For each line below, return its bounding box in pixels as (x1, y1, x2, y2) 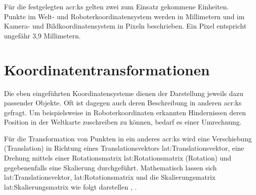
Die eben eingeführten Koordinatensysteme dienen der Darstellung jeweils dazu (4, 88, 244, 98)
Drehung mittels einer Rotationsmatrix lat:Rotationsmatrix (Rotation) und (4, 153, 231, 163)
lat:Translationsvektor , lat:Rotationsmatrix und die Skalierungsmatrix (4, 172, 216, 182)
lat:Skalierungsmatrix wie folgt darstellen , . (4, 181, 137, 192)
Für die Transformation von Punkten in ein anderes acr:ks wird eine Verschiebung (4, 133, 252, 143)
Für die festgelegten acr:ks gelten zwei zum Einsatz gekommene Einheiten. (4, 1, 229, 11)
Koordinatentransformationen (4, 59, 210, 79)
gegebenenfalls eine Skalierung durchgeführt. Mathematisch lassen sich (4, 162, 217, 172)
